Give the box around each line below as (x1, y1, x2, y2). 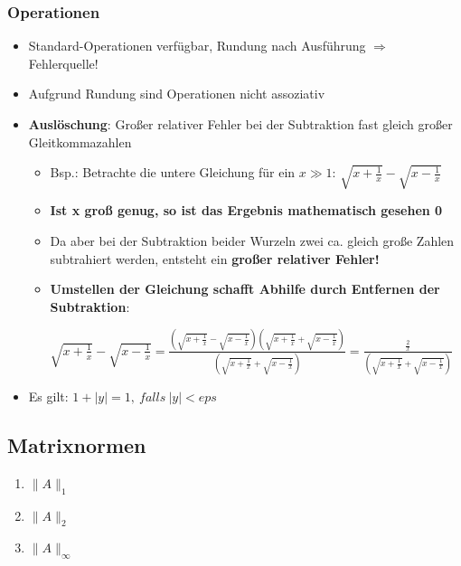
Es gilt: (28, 387, 69, 406)
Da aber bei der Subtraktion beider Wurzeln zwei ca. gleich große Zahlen (50, 231, 455, 250)
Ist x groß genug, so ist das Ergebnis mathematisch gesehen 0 (50, 201, 443, 220)
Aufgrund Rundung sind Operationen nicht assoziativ (28, 84, 325, 103)
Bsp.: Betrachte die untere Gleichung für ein (50, 163, 296, 182)
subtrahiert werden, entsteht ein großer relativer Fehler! (50, 249, 380, 268)
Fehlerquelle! (28, 53, 99, 72)
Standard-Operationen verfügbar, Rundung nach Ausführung (28, 36, 366, 55)
